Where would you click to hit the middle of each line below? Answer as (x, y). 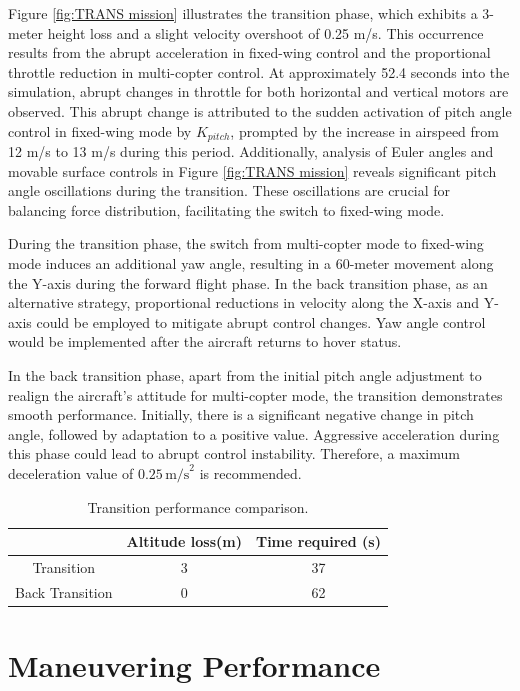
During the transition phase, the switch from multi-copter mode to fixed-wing (246, 243)
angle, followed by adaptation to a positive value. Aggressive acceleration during (254, 433)
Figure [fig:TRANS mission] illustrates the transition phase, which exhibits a (243, 13)
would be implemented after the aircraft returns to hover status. (205, 341)
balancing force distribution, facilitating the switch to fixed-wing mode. (226, 209)
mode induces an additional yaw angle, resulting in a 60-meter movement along (251, 262)
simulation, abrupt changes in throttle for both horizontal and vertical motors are (258, 91)
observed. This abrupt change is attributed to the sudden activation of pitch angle (260, 110)
